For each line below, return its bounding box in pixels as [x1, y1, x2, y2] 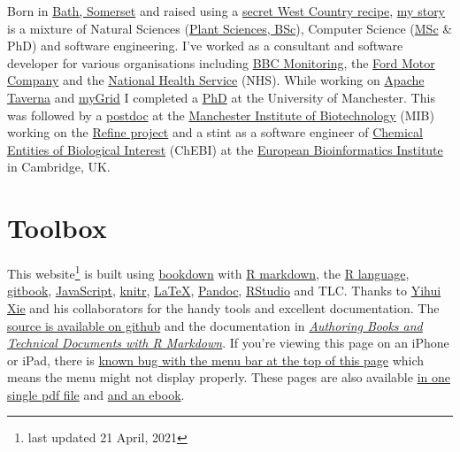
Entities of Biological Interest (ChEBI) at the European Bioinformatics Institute [7, 140, 443, 158]
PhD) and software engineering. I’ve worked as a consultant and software [7, 36, 403, 55]
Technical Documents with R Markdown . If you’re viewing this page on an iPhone [7, 333, 449, 352]
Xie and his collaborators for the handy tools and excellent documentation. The [7, 298, 440, 317]
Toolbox [7, 210, 107, 246]
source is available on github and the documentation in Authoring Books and [7, 316, 423, 334]
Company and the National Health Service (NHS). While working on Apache [7, 71, 425, 89]
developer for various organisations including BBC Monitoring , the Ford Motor [7, 53, 435, 72]
